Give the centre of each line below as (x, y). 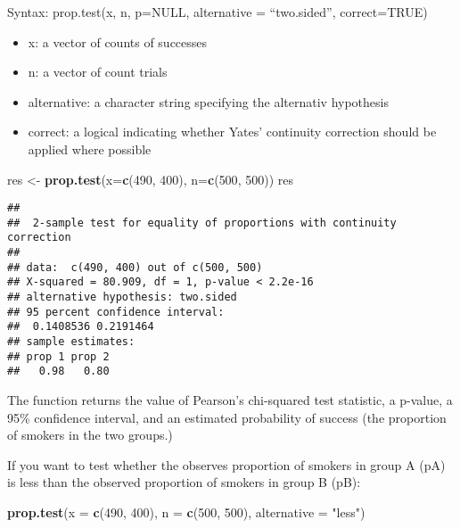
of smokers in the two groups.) (90, 435)
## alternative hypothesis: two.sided (122, 297)
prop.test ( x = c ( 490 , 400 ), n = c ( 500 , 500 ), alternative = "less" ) (186, 512)
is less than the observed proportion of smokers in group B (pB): (184, 482)
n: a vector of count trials (98, 72)
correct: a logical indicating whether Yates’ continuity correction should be (232, 132)
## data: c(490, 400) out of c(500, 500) (135, 267)
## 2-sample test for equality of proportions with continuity (202, 223)
